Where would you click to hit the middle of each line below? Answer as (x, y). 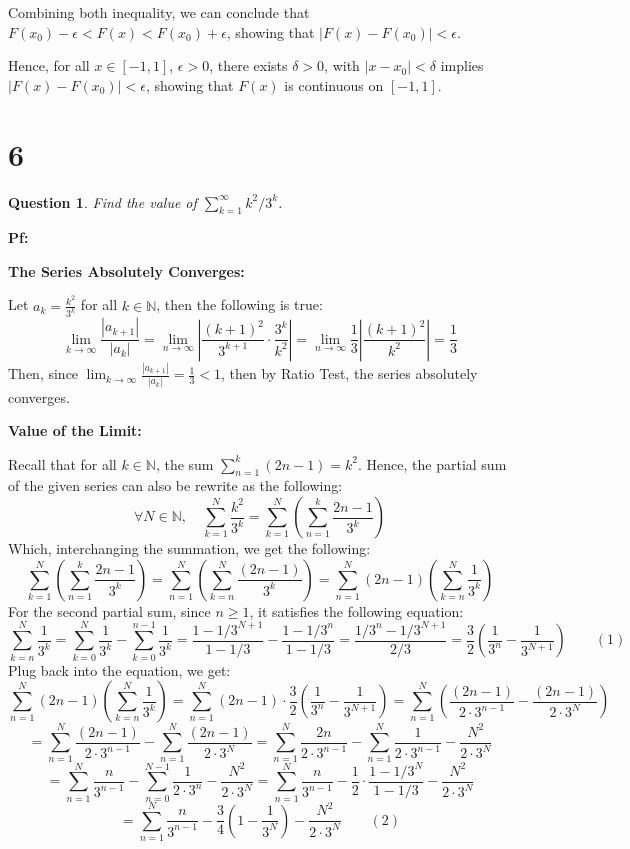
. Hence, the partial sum (432, 463)
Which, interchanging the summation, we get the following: (189, 548)
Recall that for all (62, 463)
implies (462, 65)
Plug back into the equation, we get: (119, 669)
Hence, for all (49, 65)
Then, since (43, 373)
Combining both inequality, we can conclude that (159, 12)
